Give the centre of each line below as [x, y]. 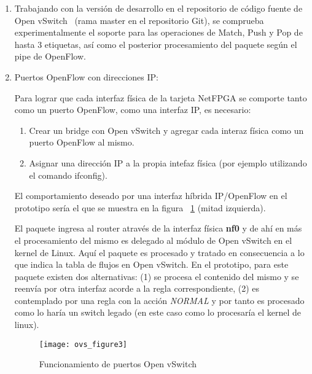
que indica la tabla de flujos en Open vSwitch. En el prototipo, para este [151, 264]
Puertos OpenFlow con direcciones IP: [86, 76]
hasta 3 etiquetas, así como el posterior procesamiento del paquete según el [156, 44]
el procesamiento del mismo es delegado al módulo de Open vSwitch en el [153, 240]
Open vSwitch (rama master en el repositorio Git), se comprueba [139, 20]
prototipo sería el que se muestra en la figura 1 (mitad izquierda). [140, 207]
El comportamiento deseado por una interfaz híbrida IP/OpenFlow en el [151, 196]
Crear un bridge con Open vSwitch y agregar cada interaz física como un [166, 130]
